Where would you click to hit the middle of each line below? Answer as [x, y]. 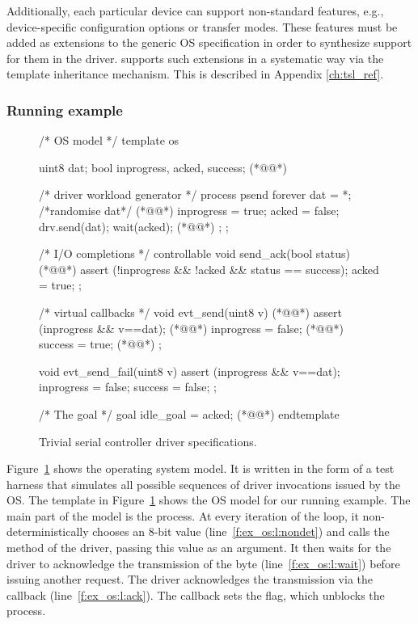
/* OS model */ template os [109, 140]
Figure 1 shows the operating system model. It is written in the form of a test [201, 468]
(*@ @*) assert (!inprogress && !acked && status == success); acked [209, 269]
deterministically [48, 531]
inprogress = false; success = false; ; [128, 387]
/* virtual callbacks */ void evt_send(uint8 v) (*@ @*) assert [190, 312]
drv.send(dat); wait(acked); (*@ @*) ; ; [134, 226]
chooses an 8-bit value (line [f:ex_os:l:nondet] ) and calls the [241, 531]
